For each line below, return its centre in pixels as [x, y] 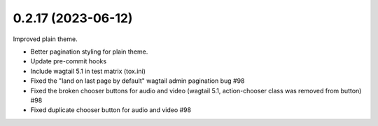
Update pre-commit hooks [69, 61]
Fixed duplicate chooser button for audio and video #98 [111, 110]
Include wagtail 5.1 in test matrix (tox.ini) [88, 71]
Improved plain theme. [45, 39]
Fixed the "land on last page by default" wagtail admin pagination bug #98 [138, 81]
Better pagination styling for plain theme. [89, 52]
